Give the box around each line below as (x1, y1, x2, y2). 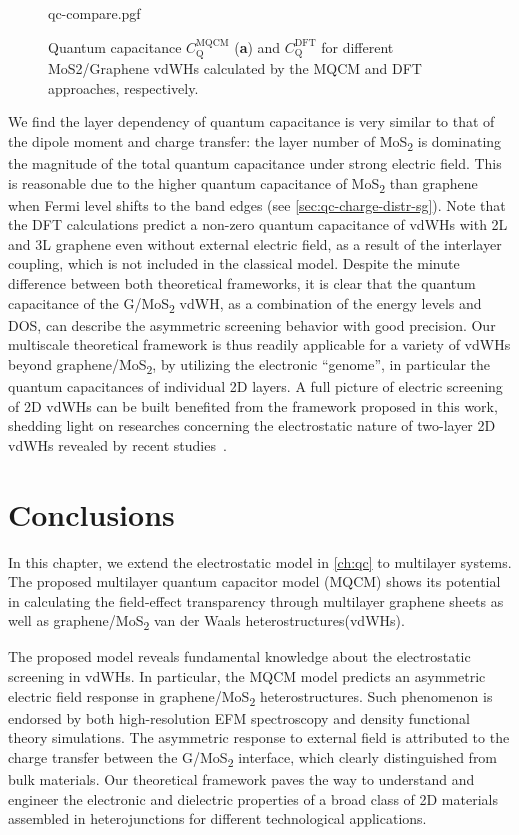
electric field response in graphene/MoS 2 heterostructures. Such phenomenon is (8, 685, 493, 709)
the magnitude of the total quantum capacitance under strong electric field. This (8, 152, 502, 173)
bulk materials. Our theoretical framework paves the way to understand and (8, 769, 475, 790)
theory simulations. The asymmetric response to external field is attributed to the (8, 727, 510, 748)
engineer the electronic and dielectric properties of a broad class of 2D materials (8, 788, 498, 809)
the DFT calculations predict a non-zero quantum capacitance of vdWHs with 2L (8, 214, 508, 235)
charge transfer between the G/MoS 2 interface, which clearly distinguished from (8, 746, 498, 770)
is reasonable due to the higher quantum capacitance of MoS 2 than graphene (8, 172, 478, 196)
